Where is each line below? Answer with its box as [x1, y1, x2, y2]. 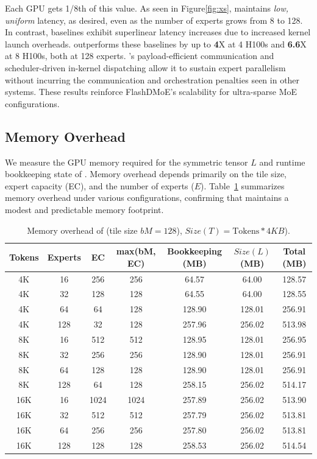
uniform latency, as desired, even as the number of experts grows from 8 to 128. [5, 13, 303, 26]
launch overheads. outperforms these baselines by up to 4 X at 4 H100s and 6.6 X [5, 37, 307, 50]
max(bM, [116, 245, 156, 258]
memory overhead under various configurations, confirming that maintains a [5, 191, 289, 204]
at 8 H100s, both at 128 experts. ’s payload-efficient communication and [5, 49, 274, 62]
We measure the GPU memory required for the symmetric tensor [5, 155, 248, 168]
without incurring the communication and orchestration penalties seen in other [5, 73, 300, 86]
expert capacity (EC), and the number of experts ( [5, 179, 194, 192]
